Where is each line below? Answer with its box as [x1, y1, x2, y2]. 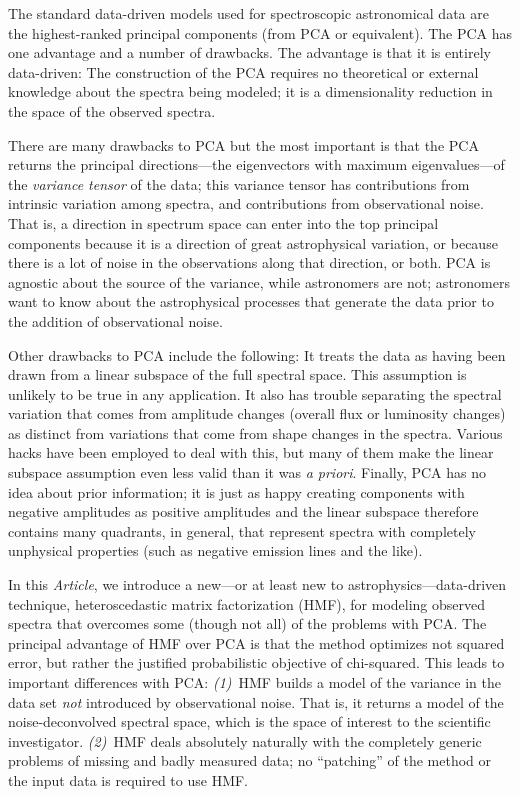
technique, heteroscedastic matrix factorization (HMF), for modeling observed [8, 593, 486, 614]
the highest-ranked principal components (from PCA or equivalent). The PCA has [8, 22, 513, 43]
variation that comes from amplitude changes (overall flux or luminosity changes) [8, 403, 506, 424]
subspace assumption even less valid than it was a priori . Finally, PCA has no [8, 462, 487, 483]
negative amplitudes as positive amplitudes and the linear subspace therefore [8, 501, 479, 522]
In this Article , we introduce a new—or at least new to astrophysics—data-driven [8, 574, 507, 595]
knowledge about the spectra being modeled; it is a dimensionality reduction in [8, 81, 493, 102]
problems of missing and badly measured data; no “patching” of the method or [8, 750, 492, 771]
